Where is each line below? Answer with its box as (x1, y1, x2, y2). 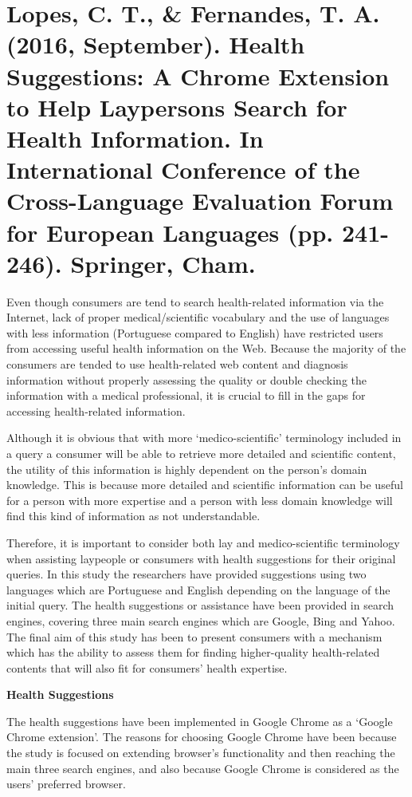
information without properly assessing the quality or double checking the (6, 371, 367, 388)
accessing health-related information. (6, 402, 186, 419)
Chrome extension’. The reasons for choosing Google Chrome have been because (6, 728, 397, 745)
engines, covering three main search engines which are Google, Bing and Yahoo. (6, 612, 395, 629)
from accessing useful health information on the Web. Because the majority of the (6, 340, 406, 357)
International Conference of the (6, 153, 360, 186)
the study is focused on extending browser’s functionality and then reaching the (6, 744, 395, 761)
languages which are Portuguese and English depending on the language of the (6, 581, 390, 598)
